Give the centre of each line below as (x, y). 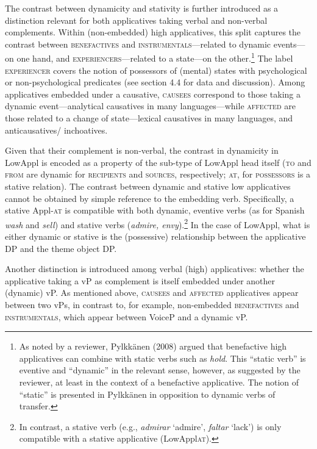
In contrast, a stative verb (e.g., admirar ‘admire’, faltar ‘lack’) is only (150, 426)
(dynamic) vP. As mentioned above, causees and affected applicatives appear (152, 293)
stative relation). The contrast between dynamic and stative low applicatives (148, 186)
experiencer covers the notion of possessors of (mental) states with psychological (156, 70)
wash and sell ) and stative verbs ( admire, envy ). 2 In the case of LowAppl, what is (158, 223)
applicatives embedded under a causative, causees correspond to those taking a (153, 94)
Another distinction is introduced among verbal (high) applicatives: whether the (155, 269)
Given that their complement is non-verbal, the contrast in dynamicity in (142, 150)
